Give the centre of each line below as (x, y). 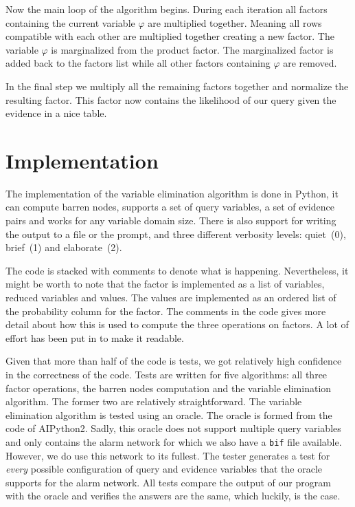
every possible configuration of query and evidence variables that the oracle (164, 469)
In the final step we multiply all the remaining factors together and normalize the (177, 86)
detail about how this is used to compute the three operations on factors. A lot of (177, 324)
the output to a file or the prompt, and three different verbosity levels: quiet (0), (176, 234)
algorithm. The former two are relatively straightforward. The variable (154, 401)
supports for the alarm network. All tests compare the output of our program (168, 482)
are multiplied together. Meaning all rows (235, 22)
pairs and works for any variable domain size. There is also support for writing (171, 220)
